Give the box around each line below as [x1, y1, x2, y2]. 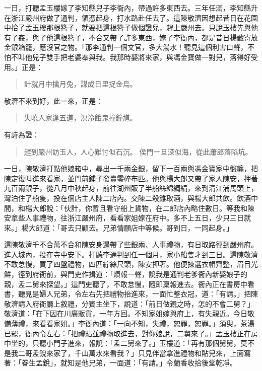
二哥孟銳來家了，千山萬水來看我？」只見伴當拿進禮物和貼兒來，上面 [18, 347, 244, 358]
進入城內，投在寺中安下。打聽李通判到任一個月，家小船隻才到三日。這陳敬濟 [4, 249, 258, 259]
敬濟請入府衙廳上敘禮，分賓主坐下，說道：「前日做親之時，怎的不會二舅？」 [4, 298, 254, 309]
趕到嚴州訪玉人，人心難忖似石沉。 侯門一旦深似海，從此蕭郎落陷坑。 [24, 146, 252, 157]
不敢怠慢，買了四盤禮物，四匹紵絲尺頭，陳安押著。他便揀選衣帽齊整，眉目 [4, 259, 251, 269]
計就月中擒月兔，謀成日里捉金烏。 [24, 79, 137, 89]
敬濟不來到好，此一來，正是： [4, 95, 103, 106]
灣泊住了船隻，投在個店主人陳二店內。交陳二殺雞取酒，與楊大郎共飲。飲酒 [4, 192, 251, 203]
